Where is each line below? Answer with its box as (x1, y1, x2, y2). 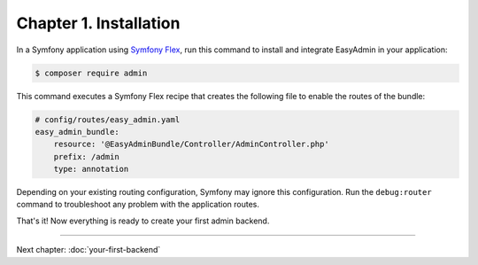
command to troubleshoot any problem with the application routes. (16, 199, 260, 210)
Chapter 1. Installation (16, 13, 181, 33)
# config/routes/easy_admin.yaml (35, 114, 181, 124)
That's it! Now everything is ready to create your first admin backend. (16, 215, 270, 226)
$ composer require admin (35, 67, 148, 78)
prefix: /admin (53, 152, 119, 161)
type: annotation (53, 164, 129, 175)
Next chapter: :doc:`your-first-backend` (16, 245, 161, 255)
